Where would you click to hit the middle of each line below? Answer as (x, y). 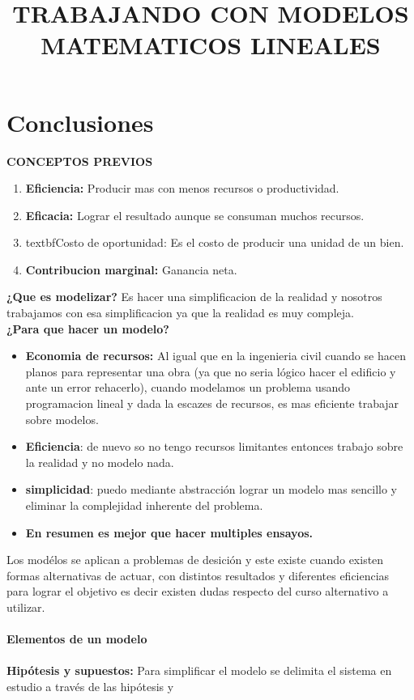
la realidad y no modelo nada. (100, 462)
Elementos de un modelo (77, 639)
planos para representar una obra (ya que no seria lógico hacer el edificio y (211, 371)
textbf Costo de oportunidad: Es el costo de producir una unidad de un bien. (215, 242)
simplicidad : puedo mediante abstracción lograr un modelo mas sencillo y (211, 489)
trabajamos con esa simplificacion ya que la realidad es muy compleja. (180, 313)
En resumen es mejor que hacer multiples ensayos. (169, 532)
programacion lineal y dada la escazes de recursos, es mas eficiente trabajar (212, 403)
